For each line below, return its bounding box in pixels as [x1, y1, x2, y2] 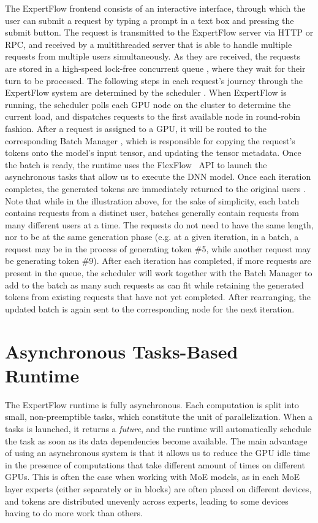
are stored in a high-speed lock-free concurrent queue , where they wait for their [5, 61, 306, 74]
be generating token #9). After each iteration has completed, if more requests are [5, 254, 311, 267]
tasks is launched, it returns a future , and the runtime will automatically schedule [5, 422, 312, 435]
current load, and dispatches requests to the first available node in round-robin [5, 110, 301, 123]
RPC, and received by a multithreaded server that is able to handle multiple [5, 37, 292, 50]
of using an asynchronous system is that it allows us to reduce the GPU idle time [5, 446, 310, 459]
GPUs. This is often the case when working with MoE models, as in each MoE [5, 470, 300, 483]
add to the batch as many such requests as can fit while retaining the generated [5, 278, 304, 291]
